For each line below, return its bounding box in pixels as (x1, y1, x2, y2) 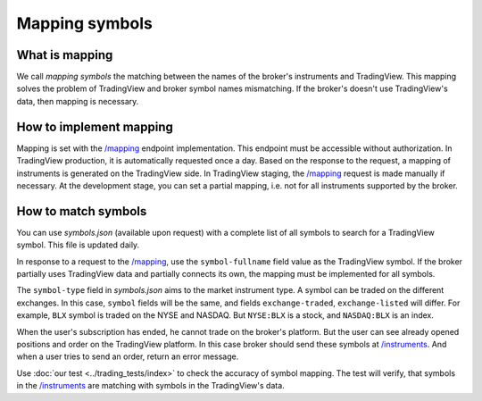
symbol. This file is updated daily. (16, 239, 140, 250)
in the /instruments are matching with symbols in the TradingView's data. (16, 380, 285, 391)
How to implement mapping (16, 119, 174, 134)
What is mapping (16, 47, 113, 63)
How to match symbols (16, 204, 147, 219)
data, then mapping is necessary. (16, 96, 139, 106)
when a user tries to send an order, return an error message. (16, 351, 239, 362)
